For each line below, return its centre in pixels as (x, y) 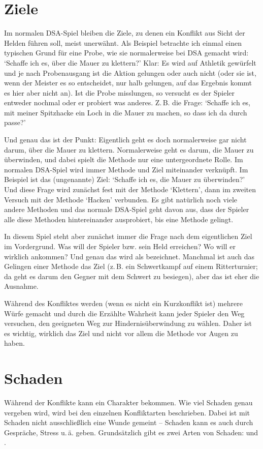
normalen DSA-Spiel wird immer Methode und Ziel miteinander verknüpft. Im (126, 169)
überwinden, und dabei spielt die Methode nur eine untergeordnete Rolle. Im (124, 159)
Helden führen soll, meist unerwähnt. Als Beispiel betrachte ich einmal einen (123, 42)
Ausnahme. (21, 286)
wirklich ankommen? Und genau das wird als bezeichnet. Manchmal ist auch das (129, 256)
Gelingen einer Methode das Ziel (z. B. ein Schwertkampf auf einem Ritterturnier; (131, 266)
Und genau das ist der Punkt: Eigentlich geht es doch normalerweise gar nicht (125, 140)
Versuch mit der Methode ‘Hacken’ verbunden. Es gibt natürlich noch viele (121, 199)
